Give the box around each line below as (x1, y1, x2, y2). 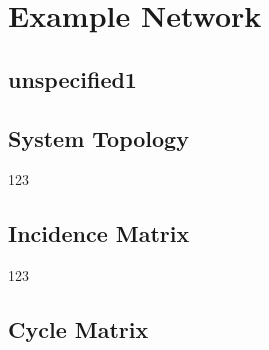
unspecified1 (8, 63, 137, 94)
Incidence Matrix (8, 218, 190, 249)
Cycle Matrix (8, 314, 149, 345)
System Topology (8, 122, 189, 153)
